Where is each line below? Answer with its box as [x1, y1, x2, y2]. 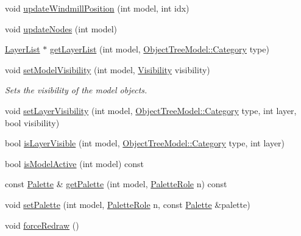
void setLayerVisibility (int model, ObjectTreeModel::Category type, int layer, [5, 104, 297, 116]
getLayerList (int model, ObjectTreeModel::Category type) [50, 43, 269, 55]
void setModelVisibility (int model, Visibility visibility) [5, 63, 210, 76]
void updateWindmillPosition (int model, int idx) [5, 2, 189, 14]
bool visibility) [5, 116, 60, 129]
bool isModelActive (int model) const [5, 157, 144, 170]
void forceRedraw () [5, 218, 79, 231]
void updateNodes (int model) [5, 22, 118, 35]
